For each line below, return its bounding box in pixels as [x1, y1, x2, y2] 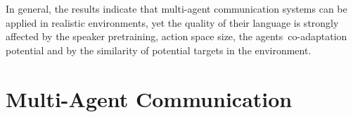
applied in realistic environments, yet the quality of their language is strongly [6, 15, 339, 30]
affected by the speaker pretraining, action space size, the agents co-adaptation [6, 29, 347, 44]
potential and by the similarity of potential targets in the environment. [6, 42, 312, 57]
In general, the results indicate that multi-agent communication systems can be [6, 1, 347, 16]
